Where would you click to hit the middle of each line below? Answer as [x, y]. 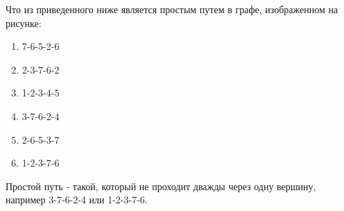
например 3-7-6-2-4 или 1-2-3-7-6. [77, 200]
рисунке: [24, 23]
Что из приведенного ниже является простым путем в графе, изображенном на [172, 9]
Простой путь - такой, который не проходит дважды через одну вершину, [161, 186]
